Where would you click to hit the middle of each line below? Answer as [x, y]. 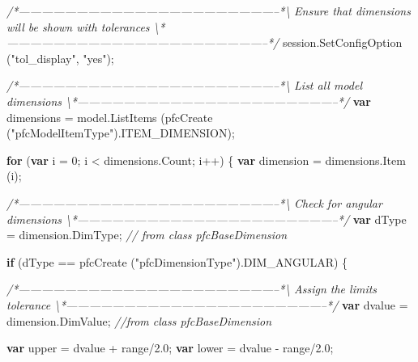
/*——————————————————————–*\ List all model [185, 85]
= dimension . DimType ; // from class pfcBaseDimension [147, 235]
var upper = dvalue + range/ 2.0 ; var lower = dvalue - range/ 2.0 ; [170, 348]
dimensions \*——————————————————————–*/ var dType [207, 219]
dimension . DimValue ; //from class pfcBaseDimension [139, 320]
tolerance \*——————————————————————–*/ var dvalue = [207, 304]
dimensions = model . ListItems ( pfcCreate [110, 117]
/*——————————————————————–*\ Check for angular [194, 202]
